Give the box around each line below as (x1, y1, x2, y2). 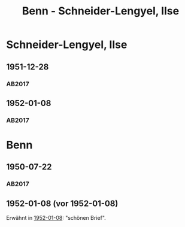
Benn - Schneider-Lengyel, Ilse (22, 4, 180, 18)
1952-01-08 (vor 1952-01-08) (6, 198, 119, 208)
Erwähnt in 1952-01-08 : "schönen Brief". (6, 214, 106, 222)
